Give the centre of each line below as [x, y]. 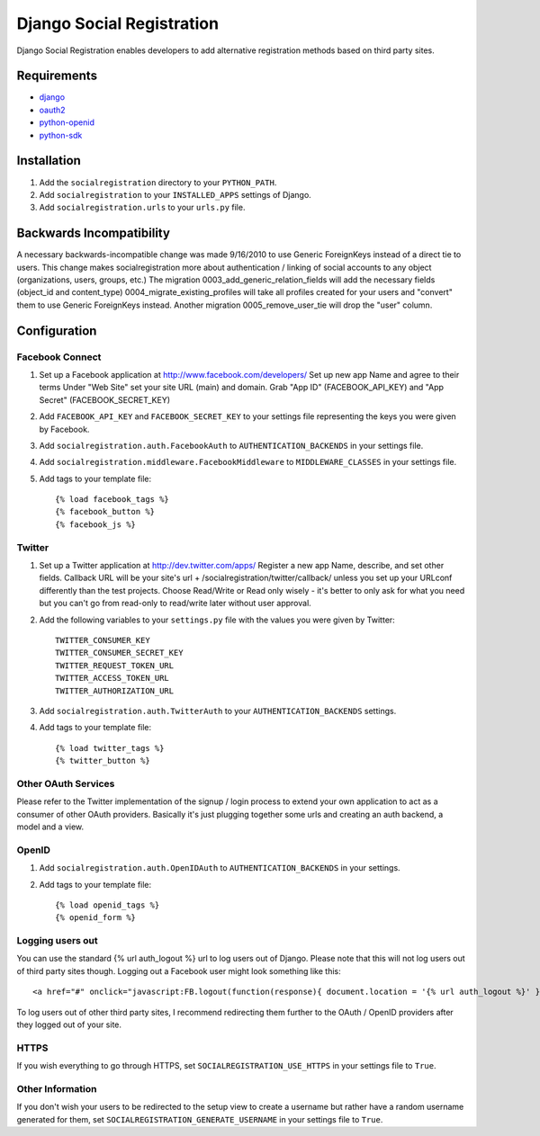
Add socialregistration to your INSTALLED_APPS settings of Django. [175, 194]
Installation [49, 161]
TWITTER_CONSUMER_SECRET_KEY [119, 653]
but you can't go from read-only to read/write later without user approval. [175, 604]
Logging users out [57, 941]
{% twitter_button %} [103, 761]
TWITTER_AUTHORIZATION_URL [115, 691]
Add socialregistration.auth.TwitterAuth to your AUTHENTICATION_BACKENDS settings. [218, 711]
